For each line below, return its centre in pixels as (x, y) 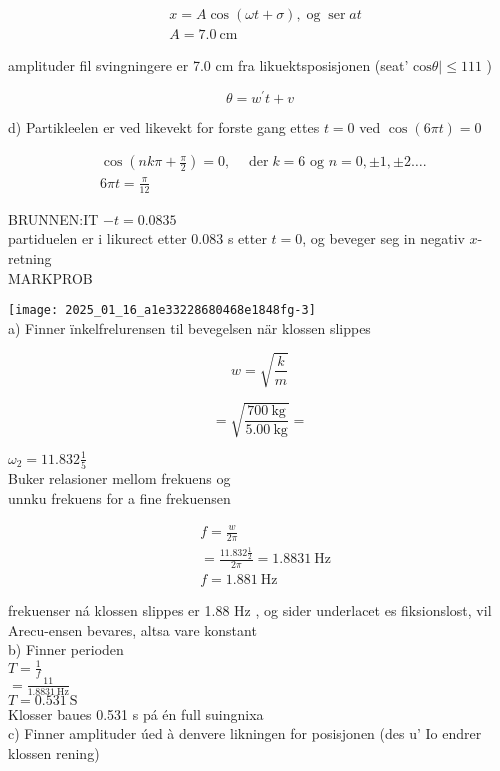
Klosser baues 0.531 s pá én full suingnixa (136, 713)
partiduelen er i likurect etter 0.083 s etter (137, 238)
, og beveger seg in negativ (383, 238)
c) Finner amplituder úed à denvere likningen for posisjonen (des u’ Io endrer (245, 733)
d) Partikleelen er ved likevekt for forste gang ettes (164, 126)
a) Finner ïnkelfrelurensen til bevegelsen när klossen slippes (189, 327)
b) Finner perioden (66, 649)
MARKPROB (50, 277)
